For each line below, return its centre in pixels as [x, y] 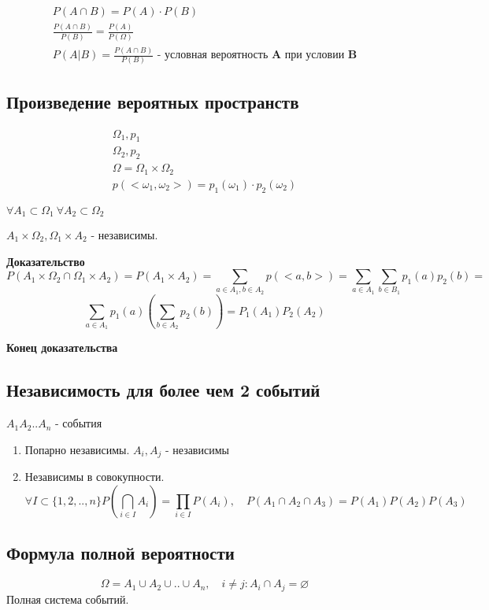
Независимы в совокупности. [94, 477]
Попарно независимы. [77, 449]
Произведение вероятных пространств [153, 101]
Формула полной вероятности [120, 553]
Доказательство [46, 261]
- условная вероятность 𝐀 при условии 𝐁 [257, 55]
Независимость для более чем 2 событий [163, 390]
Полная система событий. [68, 599]
